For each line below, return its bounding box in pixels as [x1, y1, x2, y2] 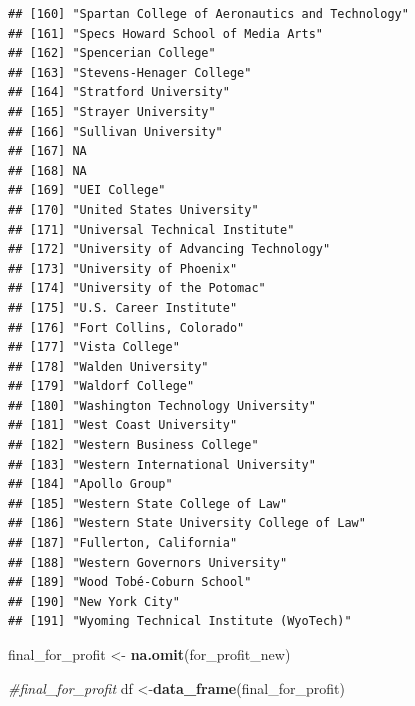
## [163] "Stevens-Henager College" [8, 65, 252, 80]
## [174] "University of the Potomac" [8, 281, 266, 296]
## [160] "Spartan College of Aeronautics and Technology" [8, 7, 409, 21]
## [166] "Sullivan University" [8, 124, 223, 139]
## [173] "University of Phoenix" [8, 261, 238, 276]
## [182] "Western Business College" [8, 438, 259, 453]
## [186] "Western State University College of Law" [8, 516, 366, 531]
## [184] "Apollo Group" [8, 477, 173, 492]
